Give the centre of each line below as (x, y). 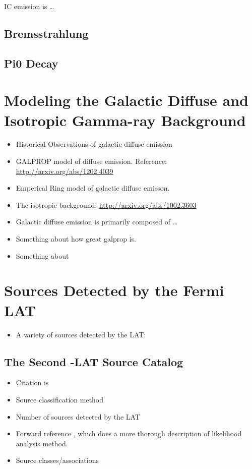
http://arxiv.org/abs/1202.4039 (65, 171)
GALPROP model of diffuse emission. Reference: (91, 161)
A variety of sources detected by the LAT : (81, 334)
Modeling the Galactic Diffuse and (126, 100)
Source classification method (60, 399)
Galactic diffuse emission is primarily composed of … (97, 222)
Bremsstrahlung (46, 33)
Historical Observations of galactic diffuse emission (94, 144)
